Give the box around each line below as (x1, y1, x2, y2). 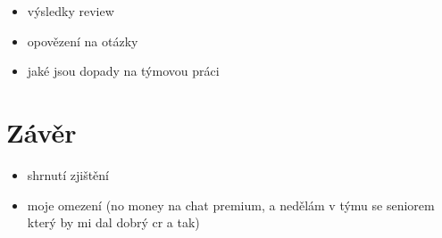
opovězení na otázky (27, 31, 138, 50)
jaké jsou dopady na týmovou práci (27, 62, 220, 80)
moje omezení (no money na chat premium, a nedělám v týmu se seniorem (27, 195, 435, 214)
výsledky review (27, 2, 114, 20)
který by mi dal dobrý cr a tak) (27, 213, 200, 232)
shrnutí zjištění (27, 165, 110, 184)
